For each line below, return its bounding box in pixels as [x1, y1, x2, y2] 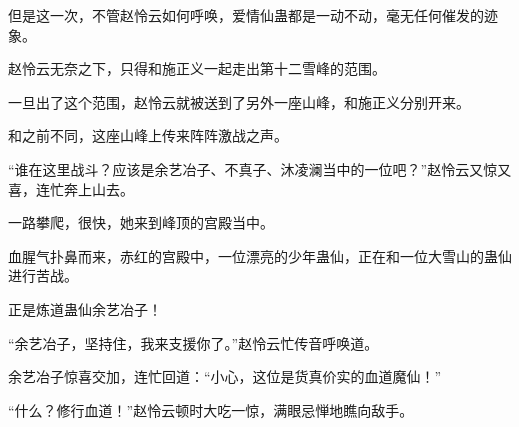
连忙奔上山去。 [35, 178, 134, 199]
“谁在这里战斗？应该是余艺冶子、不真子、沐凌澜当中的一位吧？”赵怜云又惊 [8, 158, 498, 179]
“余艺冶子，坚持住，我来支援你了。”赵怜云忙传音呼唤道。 [8, 332, 379, 353]
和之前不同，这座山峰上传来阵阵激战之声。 [8, 125, 288, 146]
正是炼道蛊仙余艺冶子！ [8, 298, 162, 319]
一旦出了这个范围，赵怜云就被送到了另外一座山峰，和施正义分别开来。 [8, 91, 470, 112]
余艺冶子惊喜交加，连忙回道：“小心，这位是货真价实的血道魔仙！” [8, 366, 442, 387]
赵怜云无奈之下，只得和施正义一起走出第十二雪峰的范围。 [8, 58, 386, 79]
